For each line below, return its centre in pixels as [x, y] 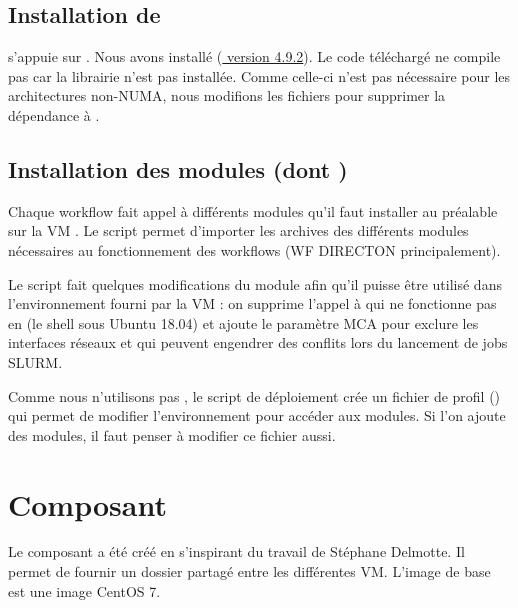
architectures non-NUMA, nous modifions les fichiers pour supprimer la [227, 95]
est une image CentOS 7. [84, 590]
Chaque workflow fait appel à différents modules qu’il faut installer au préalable [253, 210]
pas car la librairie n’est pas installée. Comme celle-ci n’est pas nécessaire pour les [259, 75]
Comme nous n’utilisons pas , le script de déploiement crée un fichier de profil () [254, 395]
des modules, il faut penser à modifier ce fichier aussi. [172, 434]
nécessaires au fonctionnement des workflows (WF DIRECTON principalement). [254, 249]
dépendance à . [54, 114]
